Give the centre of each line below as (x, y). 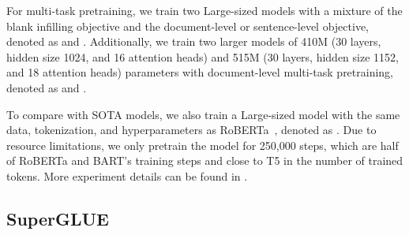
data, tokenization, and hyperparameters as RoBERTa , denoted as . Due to (191, 130)
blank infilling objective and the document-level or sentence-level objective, (188, 26)
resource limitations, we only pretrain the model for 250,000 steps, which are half (203, 145)
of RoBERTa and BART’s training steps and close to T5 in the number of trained (205, 160)
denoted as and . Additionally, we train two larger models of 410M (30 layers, (194, 41)
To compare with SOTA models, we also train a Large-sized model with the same (203, 114)
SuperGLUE (58, 218)
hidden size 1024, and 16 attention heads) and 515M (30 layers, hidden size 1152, (203, 56)
